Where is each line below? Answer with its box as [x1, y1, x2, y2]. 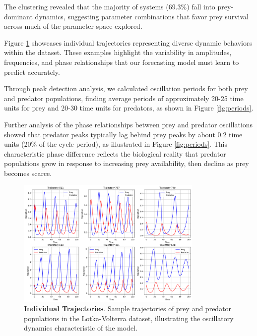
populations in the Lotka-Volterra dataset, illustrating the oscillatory [24, 313, 234, 323]
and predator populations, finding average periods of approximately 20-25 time [4, 93, 244, 103]
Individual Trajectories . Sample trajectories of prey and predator [24, 303, 232, 314]
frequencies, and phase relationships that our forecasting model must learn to [4, 56, 239, 67]
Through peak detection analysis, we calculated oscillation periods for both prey [4, 83, 248, 94]
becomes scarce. [4, 168, 52, 178]
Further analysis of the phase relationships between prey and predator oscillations [4, 119, 253, 129]
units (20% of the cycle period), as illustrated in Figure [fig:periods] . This [4, 139, 227, 149]
